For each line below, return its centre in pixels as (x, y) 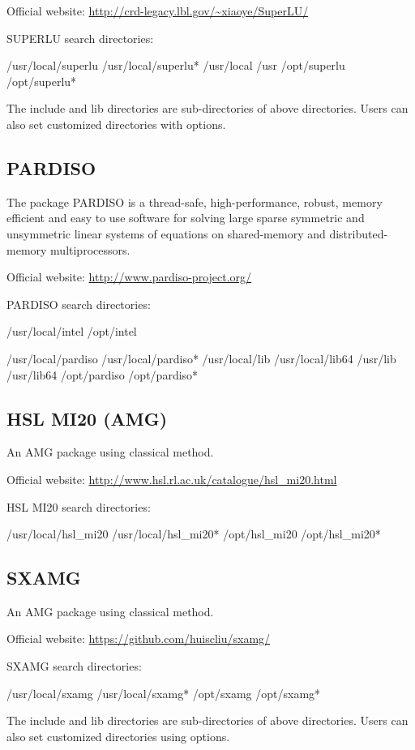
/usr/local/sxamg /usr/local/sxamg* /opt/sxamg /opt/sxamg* (164, 693)
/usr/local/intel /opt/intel (72, 331)
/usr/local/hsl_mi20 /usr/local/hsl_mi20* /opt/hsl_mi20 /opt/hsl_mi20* (194, 534)
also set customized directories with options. (116, 124)
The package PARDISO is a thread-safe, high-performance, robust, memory (195, 201)
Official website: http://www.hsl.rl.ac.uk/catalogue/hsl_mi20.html (172, 479)
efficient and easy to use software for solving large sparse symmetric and (186, 218)
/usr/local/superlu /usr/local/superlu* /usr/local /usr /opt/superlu (176, 65)
